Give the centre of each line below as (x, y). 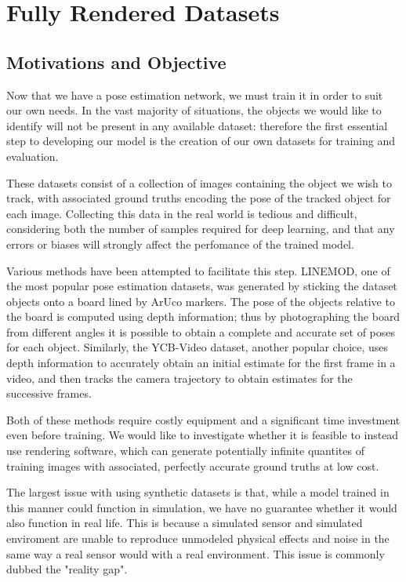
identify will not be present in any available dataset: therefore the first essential (197, 125)
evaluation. (33, 156)
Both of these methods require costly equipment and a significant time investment (203, 419)
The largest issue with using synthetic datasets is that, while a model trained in (198, 492)
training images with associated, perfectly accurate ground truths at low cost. (193, 466)
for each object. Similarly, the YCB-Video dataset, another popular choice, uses (198, 347)
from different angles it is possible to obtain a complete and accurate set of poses (201, 331)
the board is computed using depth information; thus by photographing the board (203, 316)
